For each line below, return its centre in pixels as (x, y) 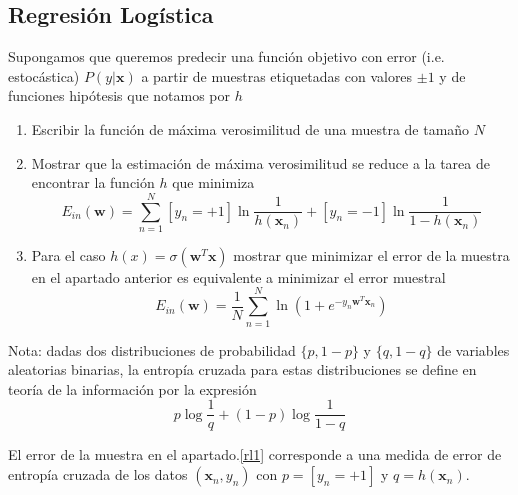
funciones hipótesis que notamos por (119, 95)
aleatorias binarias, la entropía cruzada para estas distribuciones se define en (242, 369)
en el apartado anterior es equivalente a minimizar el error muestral (238, 276)
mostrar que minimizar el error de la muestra (371, 254)
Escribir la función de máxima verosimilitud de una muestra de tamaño (250, 128)
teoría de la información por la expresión (132, 388)
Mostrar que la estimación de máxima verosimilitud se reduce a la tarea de (260, 162)
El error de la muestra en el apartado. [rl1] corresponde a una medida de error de (255, 454)
